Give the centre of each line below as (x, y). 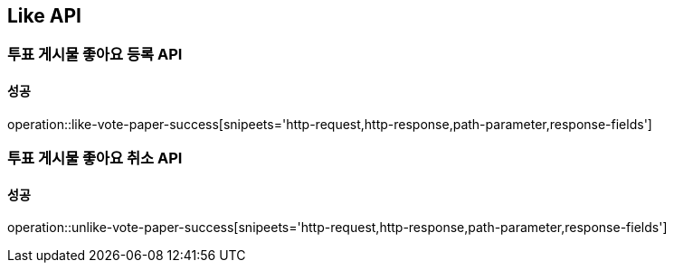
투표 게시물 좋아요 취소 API (95, 158)
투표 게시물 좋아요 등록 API (95, 55)
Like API (44, 16)
